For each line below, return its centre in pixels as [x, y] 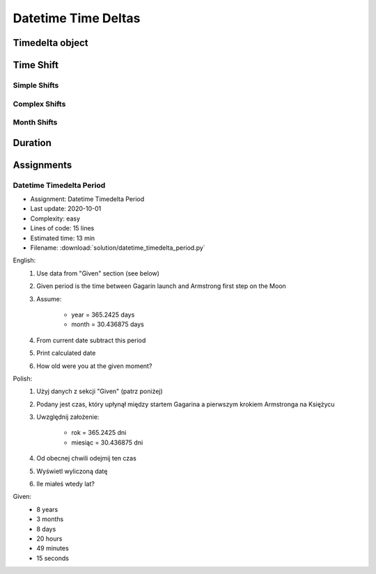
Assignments [42, 165]
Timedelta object [50, 43]
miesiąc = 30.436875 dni [107, 443]
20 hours [49, 539]
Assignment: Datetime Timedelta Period [87, 199]
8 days [46, 529]
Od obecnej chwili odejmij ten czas [87, 459]
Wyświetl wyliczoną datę [72, 471]
